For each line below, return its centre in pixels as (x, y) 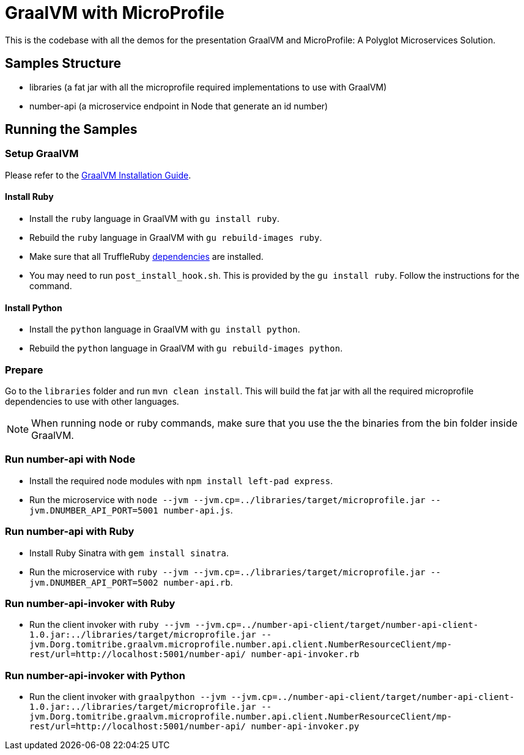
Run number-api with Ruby (70, 532)
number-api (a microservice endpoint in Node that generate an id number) (179, 106)
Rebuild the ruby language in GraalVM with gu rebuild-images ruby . (176, 238)
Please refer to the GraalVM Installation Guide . (98, 175)
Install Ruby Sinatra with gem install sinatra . (129, 553)
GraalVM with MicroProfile (115, 13)
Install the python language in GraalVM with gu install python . (165, 330)
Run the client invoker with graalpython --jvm (128, 697)
